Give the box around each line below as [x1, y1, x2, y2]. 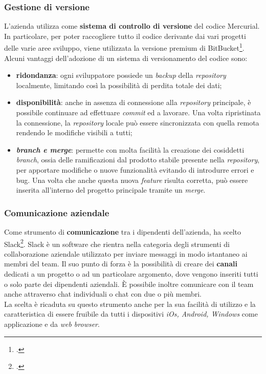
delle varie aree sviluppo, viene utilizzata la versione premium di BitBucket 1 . [4, 41, 245, 53]
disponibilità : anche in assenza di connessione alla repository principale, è [16, 97, 251, 108]
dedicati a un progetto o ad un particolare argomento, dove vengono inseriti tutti [4, 268, 258, 279]
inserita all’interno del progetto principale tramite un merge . [16, 184, 206, 195]
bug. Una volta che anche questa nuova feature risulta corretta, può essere [16, 174, 248, 185]
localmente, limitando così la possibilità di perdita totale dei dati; [16, 79, 222, 90]
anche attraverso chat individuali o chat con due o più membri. [4, 288, 202, 299]
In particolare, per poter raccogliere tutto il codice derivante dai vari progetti [4, 30, 246, 41]
